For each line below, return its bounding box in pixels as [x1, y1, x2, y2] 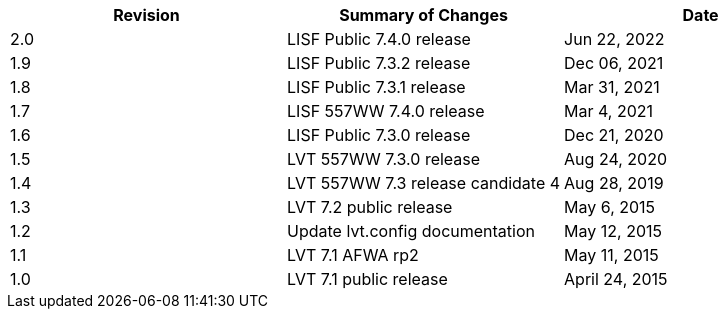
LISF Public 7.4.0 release [287, 29, 471, 49]
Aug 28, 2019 [564, 173, 664, 193]
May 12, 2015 [564, 221, 662, 241]
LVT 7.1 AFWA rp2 [287, 245, 419, 265]
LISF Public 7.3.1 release [287, 77, 466, 97]
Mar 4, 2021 [564, 101, 654, 121]
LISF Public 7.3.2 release [287, 53, 471, 73]
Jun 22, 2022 [564, 29, 665, 49]
